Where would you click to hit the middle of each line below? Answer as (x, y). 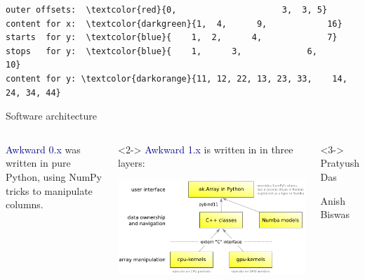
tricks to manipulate (49, 190)
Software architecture (52, 116)
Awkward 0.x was (43, 149)
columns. (25, 204)
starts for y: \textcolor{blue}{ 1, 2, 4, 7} (172, 38)
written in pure (38, 163)
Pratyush (340, 163)
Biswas (335, 214)
